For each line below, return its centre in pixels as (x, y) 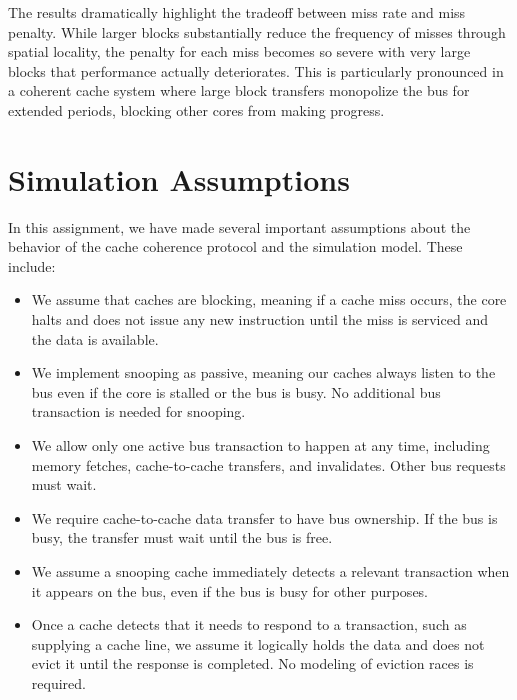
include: (32, 265)
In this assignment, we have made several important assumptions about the (239, 226)
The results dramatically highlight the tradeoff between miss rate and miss (237, 12)
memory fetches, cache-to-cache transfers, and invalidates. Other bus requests (268, 464)
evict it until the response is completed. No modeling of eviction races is (252, 663)
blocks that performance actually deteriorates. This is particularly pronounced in (256, 70)
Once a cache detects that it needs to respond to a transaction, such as (249, 624)
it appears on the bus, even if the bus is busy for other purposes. (230, 590)
